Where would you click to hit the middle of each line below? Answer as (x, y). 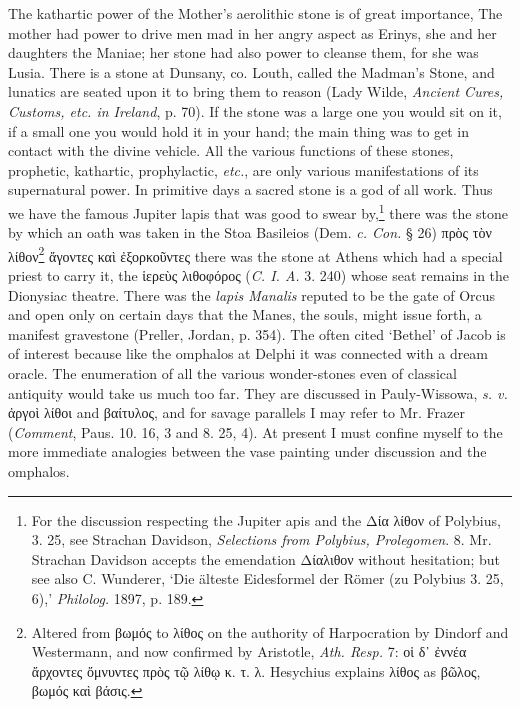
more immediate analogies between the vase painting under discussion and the (247, 451)
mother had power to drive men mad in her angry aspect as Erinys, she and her (252, 32)
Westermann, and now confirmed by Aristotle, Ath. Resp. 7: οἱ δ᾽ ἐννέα (249, 651)
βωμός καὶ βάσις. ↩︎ (87, 690)
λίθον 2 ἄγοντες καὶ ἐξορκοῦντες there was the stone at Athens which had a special (255, 254)
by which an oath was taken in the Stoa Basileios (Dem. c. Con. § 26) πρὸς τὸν (250, 232)
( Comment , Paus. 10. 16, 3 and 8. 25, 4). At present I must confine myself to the (255, 431)
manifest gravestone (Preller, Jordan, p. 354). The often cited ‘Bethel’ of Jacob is (257, 333)
